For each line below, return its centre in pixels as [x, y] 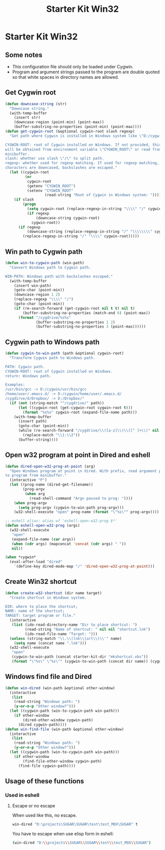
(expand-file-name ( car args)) [44, 539]
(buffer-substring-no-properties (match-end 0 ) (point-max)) [87, 313]
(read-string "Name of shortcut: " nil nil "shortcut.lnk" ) [88, 629]
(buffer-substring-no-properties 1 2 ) [76, 322]
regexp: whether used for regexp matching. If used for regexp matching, [82, 163]
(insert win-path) [33, 286]
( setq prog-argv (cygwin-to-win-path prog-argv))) [71, 508]
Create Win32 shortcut [41, 582]
